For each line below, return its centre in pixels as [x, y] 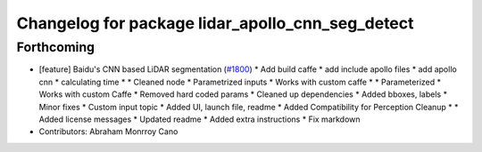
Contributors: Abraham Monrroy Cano [108, 132]
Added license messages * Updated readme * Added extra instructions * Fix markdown [199, 119]
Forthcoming [56, 47]
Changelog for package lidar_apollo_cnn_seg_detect [215, 23]
